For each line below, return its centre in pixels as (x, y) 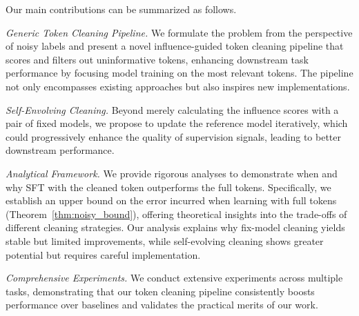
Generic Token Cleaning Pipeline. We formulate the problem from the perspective (179, 32)
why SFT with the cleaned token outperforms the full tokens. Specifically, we (168, 187)
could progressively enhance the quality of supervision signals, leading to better (173, 136)
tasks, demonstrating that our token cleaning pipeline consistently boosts (160, 291)
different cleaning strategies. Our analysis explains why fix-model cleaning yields (175, 227)
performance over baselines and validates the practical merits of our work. (162, 305)
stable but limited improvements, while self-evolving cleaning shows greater (165, 240)
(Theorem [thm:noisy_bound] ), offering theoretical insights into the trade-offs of (176, 214)
